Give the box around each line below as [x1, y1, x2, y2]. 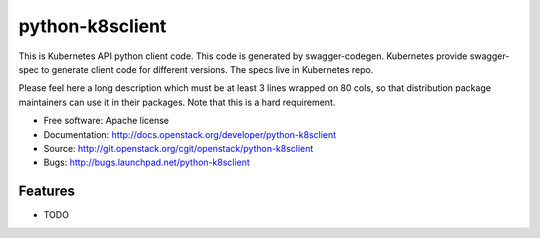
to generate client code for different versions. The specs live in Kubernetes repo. [41, 63, 374, 75]
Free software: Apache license [43, 115, 170, 127]
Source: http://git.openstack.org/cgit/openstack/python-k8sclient [43, 142, 314, 154]
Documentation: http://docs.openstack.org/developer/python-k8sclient [43, 128, 337, 140]
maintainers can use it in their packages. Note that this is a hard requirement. [18, 96, 336, 108]
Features [18, 183, 75, 200]
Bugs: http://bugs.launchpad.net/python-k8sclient [43, 156, 250, 169]
